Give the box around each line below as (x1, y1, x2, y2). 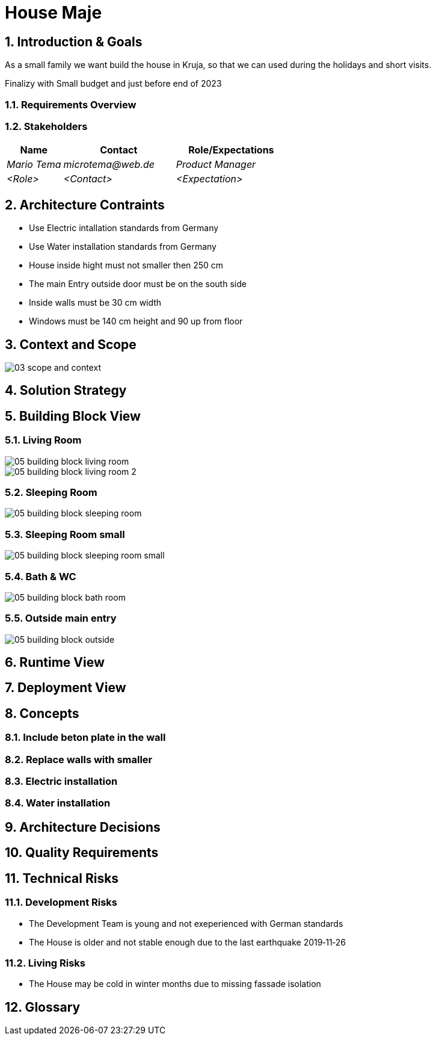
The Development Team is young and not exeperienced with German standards (29, 918, 343, 929)
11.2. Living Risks (5, 956, 86, 969)
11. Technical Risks (5, 870, 119, 886)
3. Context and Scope (5, 336, 137, 352)
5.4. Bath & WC (5, 570, 76, 583)
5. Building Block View (5, 408, 141, 424)
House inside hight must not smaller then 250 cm (29, 260, 224, 271)
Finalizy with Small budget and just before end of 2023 (5, 78, 222, 89)
